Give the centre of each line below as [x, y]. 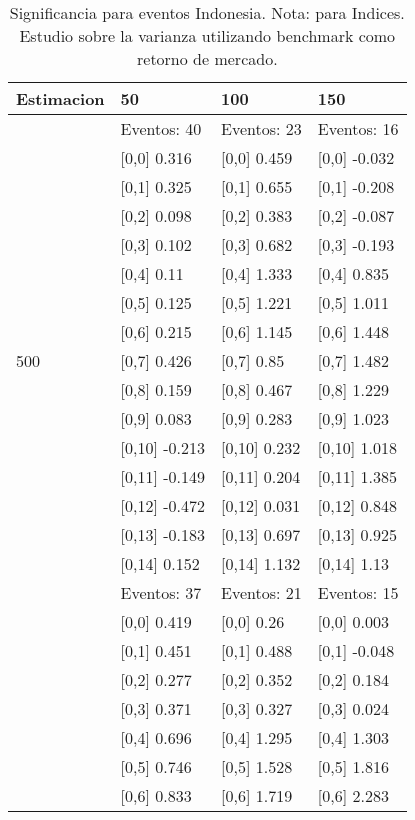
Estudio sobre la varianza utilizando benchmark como [207, 35]
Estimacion [60, 98]
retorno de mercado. [207, 58]
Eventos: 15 [358, 592]
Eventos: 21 [261, 592]
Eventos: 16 [358, 128]
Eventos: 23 [261, 128]
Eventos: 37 [161, 592]
